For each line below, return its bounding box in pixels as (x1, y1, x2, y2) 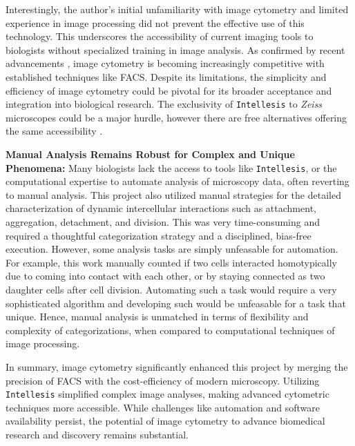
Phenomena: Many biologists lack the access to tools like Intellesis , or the (6, 160, 337, 175)
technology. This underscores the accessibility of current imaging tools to (6, 29, 314, 43)
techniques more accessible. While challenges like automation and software (6, 400, 320, 414)
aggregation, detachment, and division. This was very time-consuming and (6, 215, 320, 229)
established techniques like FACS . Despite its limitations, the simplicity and (6, 69, 327, 84)
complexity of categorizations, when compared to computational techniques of (6, 322, 335, 337)
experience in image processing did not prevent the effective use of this (6, 15, 305, 30)
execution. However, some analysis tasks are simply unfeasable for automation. (6, 242, 338, 256)
